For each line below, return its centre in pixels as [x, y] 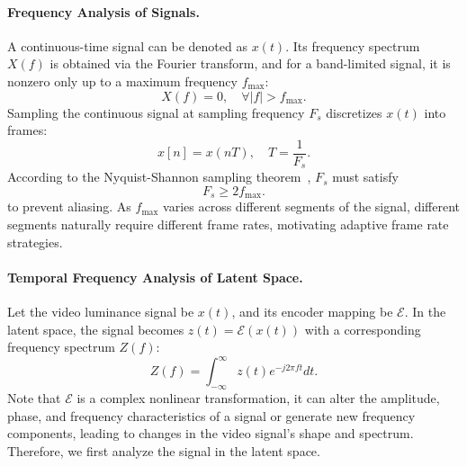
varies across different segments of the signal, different [312, 206]
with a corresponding [363, 329]
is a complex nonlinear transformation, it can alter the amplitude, [258, 397]
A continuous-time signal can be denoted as [127, 45]
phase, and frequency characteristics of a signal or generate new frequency [211, 415]
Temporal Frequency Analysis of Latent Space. [155, 277]
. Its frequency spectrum [353, 45]
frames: [27, 130]
